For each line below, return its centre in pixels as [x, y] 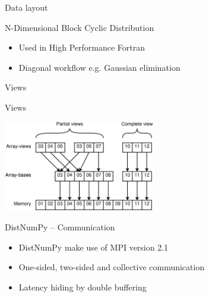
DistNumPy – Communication [60, 227]
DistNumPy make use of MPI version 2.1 [94, 247]
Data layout [26, 7]
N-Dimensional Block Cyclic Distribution [80, 27]
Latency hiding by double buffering [83, 287]
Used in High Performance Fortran [82, 47]
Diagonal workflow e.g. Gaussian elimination [99, 67]
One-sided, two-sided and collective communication [112, 267]
